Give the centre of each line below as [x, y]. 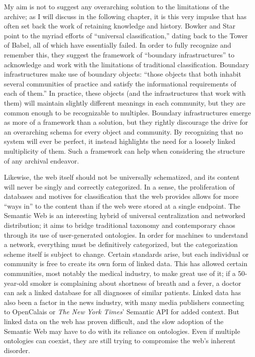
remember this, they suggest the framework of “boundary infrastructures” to [119, 54]
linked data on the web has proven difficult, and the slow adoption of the [114, 321]
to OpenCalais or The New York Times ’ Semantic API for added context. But [122, 312]
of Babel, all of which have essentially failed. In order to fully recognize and [118, 45]
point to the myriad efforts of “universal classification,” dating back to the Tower [126, 35]
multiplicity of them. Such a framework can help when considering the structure [125, 151]
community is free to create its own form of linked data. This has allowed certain [126, 263]
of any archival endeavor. [42, 160]
